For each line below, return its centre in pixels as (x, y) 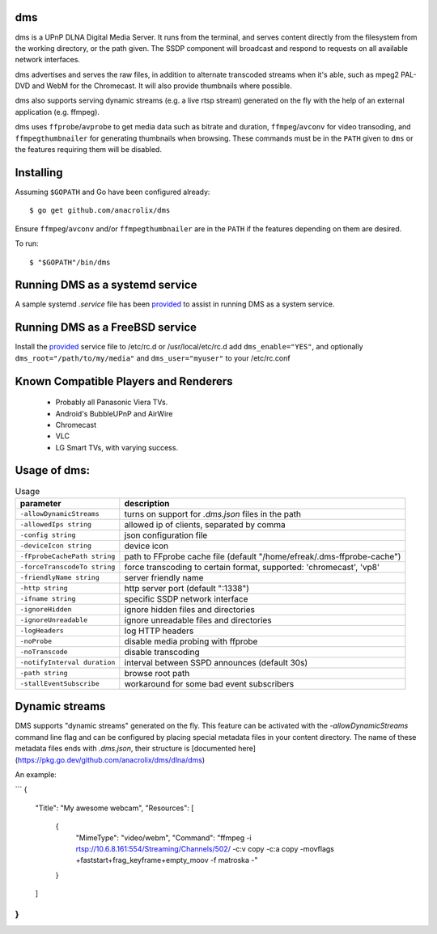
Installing (39, 173)
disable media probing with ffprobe (191, 641)
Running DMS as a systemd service (106, 285)
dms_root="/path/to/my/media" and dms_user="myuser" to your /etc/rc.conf (153, 358)
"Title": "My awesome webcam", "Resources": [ (115, 808)
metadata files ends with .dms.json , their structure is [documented (125, 749)
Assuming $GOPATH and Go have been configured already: (112, 192)
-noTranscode (44, 652)
